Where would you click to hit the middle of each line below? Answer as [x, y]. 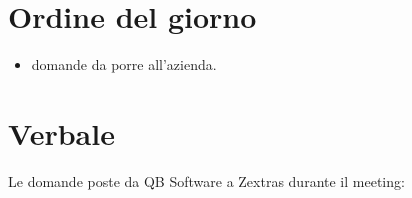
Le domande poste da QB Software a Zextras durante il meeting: [206, 180]
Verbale [61, 132]
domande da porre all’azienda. [124, 64]
